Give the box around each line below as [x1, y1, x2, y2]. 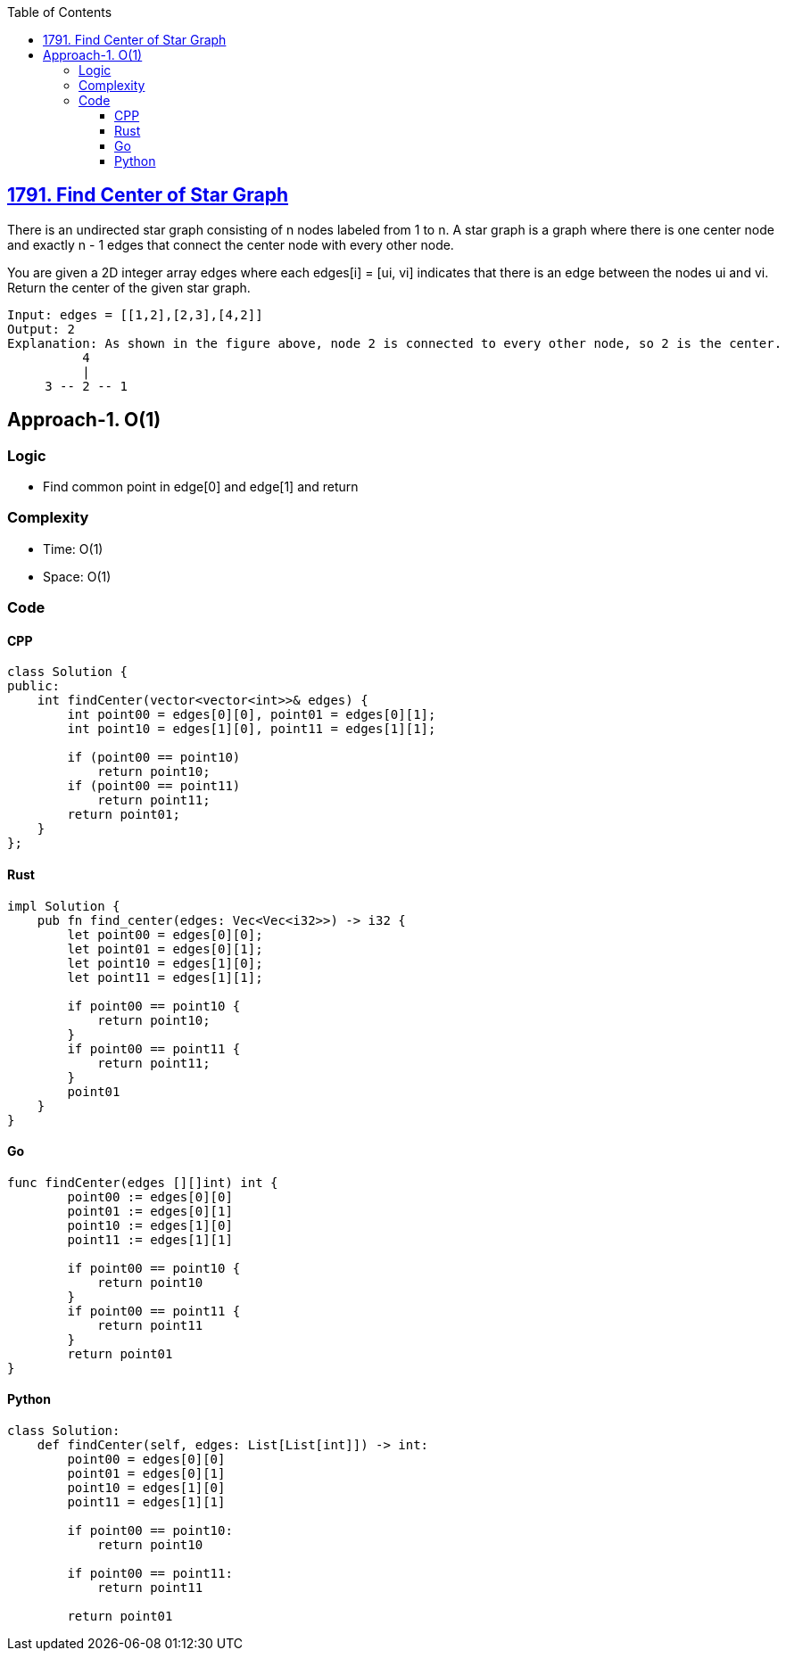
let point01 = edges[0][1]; [67, 941, 263, 956]
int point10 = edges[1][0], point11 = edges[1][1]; [67, 722, 436, 737]
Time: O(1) [43, 540, 103, 557]
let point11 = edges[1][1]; [67, 969, 263, 985]
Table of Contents [7, 4, 112, 20]
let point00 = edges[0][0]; [67, 927, 263, 942]
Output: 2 [7, 321, 75, 336]
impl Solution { [7, 898, 120, 913]
